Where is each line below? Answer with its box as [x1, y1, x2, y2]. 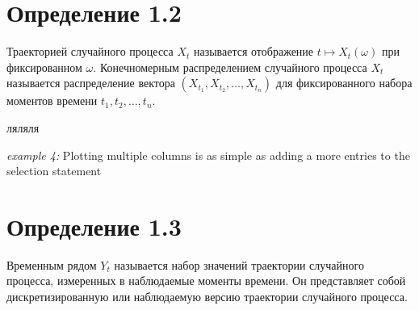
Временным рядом [6, 256, 97, 273]
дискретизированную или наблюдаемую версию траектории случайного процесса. [6, 288, 408, 304]
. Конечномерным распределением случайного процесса [93, 58, 367, 75]
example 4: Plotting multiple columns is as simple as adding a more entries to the [6, 146, 410, 163]
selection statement [6, 162, 102, 179]
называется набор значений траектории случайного [114, 256, 364, 273]
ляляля [6, 119, 40, 136]
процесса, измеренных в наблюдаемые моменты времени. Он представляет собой [6, 272, 406, 289]
